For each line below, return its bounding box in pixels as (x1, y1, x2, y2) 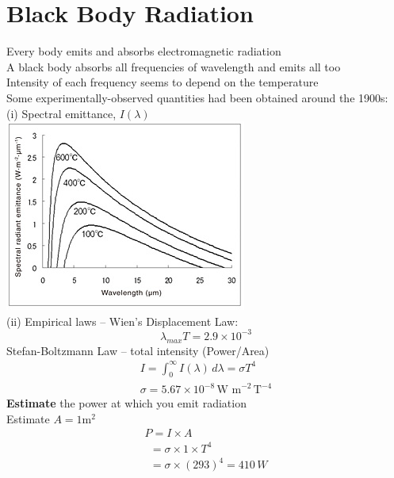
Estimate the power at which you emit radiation (6, 395, 247, 411)
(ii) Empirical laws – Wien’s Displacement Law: (6, 312, 239, 329)
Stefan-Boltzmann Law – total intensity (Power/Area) (6, 342, 270, 358)
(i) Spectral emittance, (6, 105, 117, 121)
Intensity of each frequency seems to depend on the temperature (6, 74, 319, 90)
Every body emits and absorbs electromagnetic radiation (6, 43, 281, 59)
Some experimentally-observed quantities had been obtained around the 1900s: (6, 89, 388, 105)
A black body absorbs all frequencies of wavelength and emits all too (6, 58, 341, 75)
